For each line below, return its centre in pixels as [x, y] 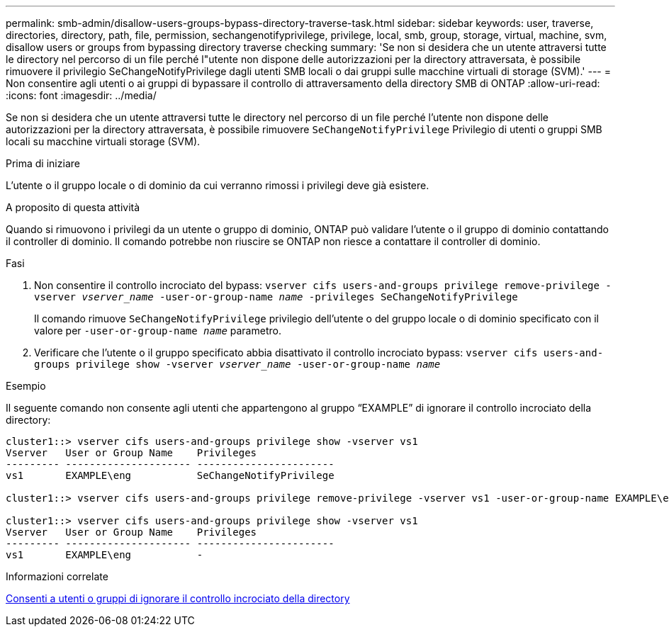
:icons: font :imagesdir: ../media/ [81, 95]
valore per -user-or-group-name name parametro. [158, 331]
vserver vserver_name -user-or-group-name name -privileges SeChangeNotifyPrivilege [276, 297]
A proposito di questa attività [73, 207]
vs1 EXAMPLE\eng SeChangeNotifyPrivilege [170, 475]
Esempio [26, 386]
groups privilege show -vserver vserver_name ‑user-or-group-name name [237, 364]
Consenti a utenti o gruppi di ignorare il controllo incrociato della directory [178, 598]
